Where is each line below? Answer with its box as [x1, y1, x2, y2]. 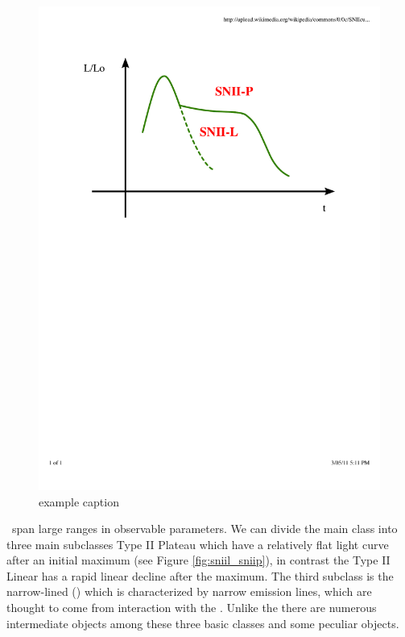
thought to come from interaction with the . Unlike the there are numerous [6, 599, 377, 616]
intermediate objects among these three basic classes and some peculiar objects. [6, 614, 399, 631]
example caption [39, 493, 119, 510]
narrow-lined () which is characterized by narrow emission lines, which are [6, 583, 372, 600]
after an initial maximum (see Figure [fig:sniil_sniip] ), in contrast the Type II [6, 552, 391, 568]
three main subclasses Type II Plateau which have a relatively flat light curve [6, 535, 389, 552]
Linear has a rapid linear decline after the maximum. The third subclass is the [6, 567, 394, 584]
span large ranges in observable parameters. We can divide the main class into [11, 520, 398, 537]
